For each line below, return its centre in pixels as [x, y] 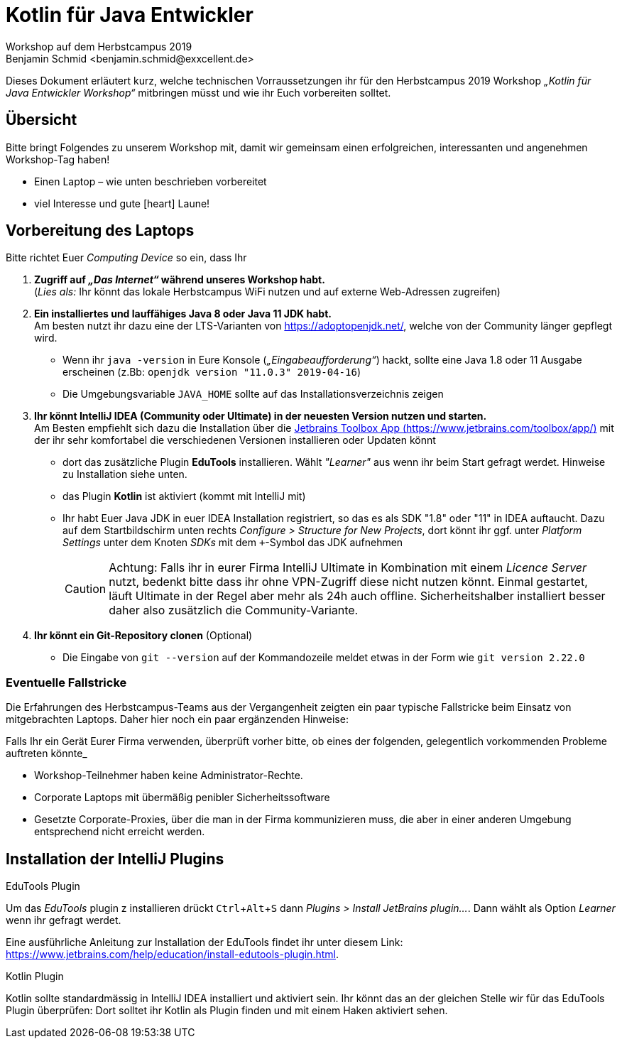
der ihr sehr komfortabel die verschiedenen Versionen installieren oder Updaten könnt [235, 440]
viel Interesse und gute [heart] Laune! [122, 203]
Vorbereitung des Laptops [100, 231]
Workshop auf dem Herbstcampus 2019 [99, 46]
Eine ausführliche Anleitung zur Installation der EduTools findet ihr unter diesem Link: [204, 942]
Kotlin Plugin [35, 977]
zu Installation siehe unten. [125, 474]
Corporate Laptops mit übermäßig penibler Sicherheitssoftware [182, 798]
